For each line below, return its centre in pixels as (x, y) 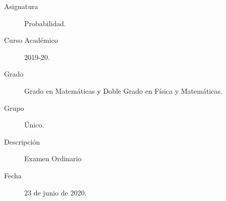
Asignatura (21, 6)
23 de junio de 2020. (55, 192)
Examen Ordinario (53, 158)
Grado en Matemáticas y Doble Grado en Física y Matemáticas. (123, 90)
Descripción (22, 141)
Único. (34, 125)
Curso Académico (31, 40)
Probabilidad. (45, 23)
